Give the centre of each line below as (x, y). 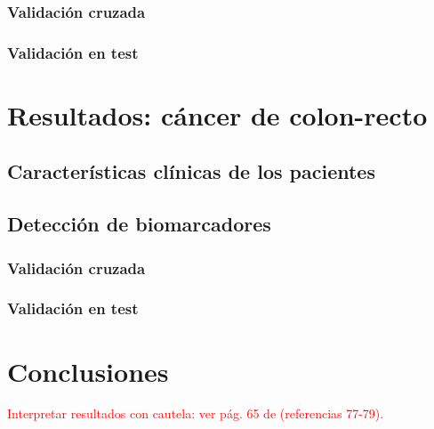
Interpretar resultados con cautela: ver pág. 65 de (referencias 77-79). (196, 413)
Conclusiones (88, 371)
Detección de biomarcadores (139, 224)
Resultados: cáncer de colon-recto (217, 114)
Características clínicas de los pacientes (191, 171)
